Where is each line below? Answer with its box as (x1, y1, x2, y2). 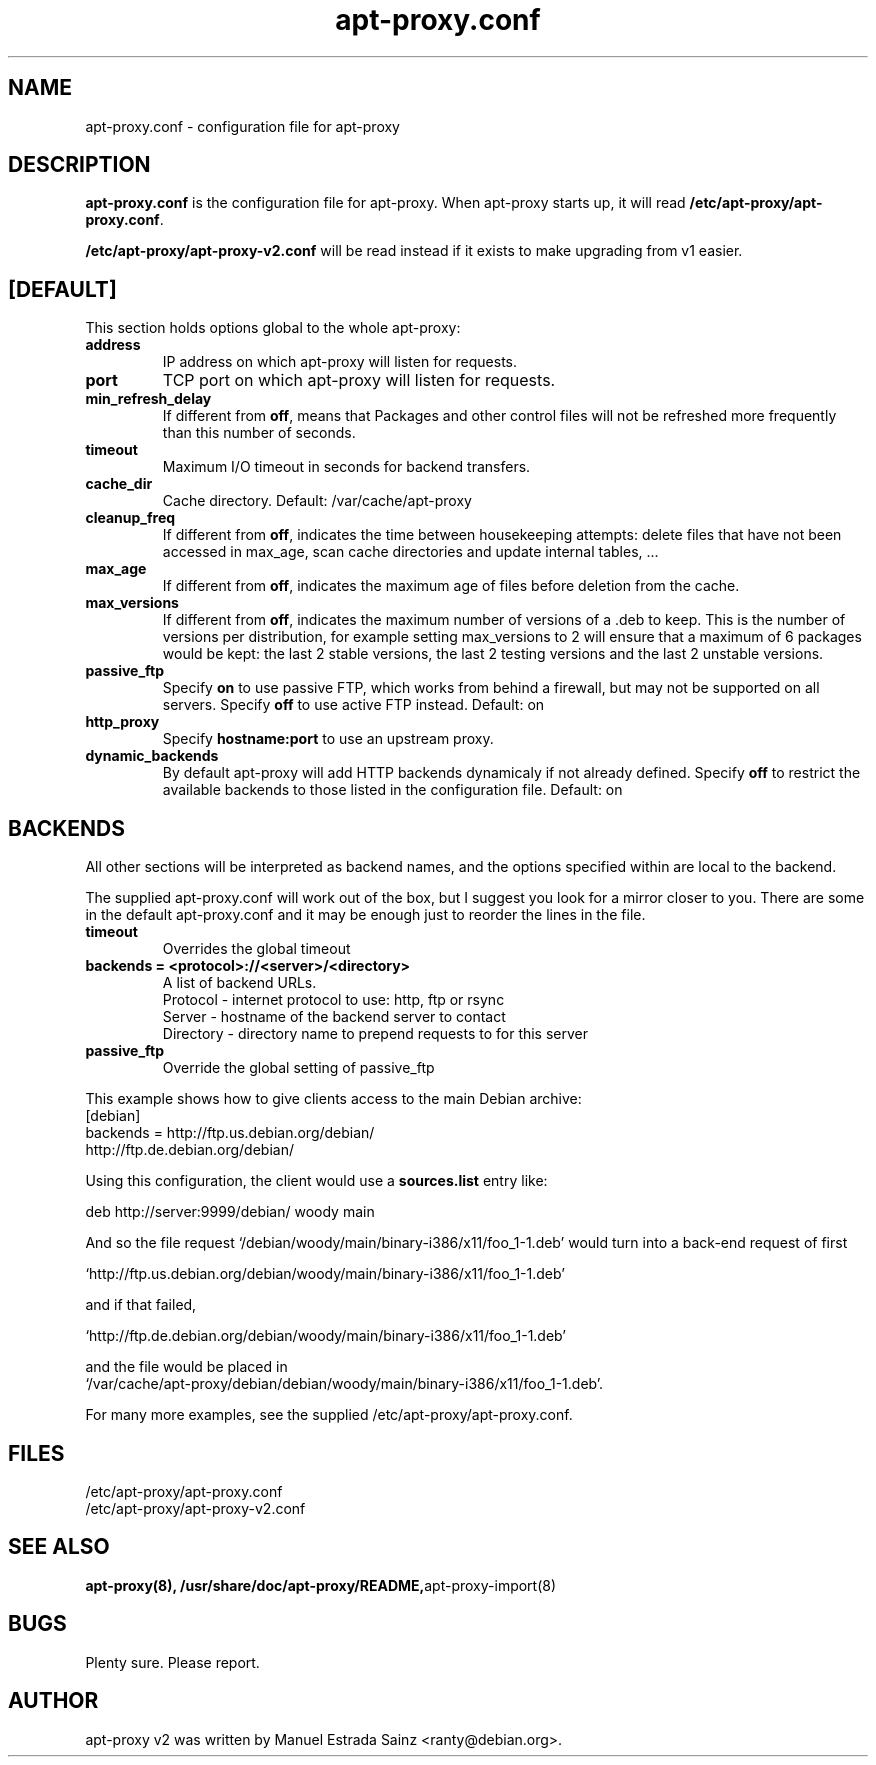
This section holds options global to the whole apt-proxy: (85, 319, 461, 337)
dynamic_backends (85, 747, 219, 765)
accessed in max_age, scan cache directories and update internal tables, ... (162, 543, 659, 561)
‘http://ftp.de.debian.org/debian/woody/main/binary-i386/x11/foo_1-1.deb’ (85, 1327, 566, 1345)
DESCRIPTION (8, 152, 151, 178)
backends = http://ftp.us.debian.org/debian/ (85, 1124, 375, 1142)
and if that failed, (85, 1296, 197, 1314)
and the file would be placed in (85, 1358, 288, 1376)
